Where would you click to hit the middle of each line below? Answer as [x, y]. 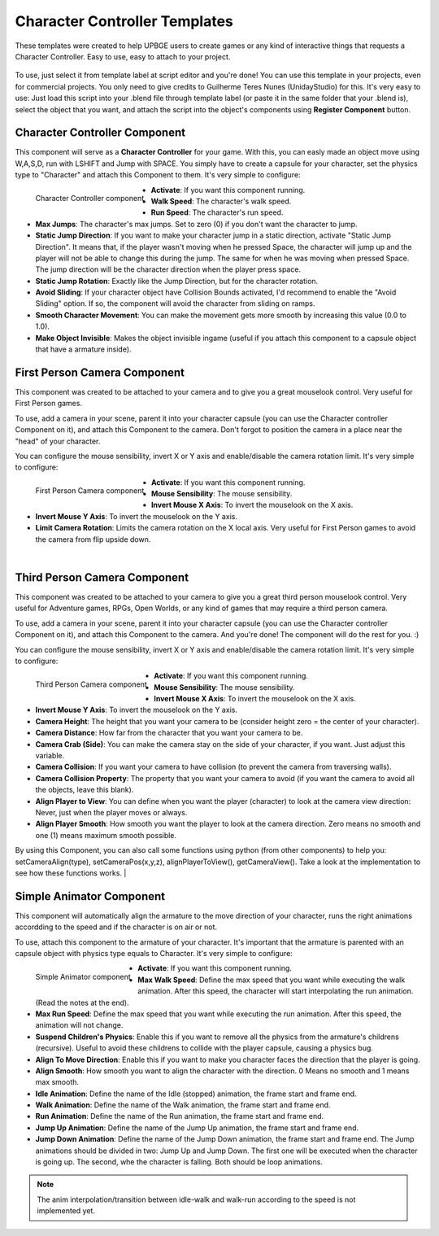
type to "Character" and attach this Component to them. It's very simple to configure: [158, 175]
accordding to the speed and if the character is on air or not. [116, 927]
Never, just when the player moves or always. [111, 812]
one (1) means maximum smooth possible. [106, 835]
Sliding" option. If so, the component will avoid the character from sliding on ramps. [175, 304]
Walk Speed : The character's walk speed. [221, 201]
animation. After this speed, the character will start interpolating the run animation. [276, 991]
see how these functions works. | [71, 873]
